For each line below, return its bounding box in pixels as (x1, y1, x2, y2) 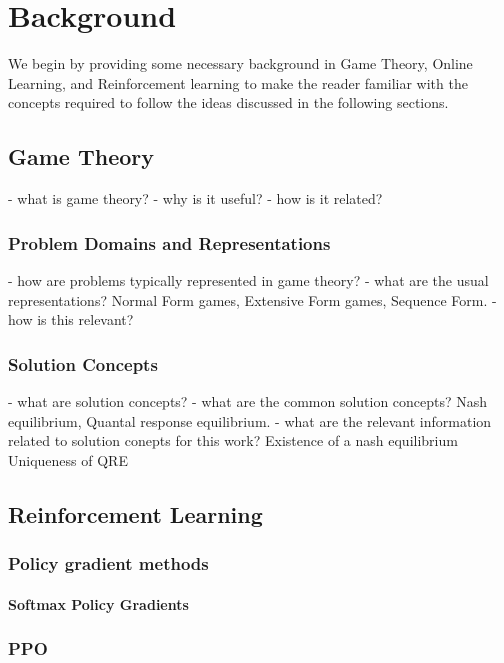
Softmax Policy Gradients (8, 593, 189, 614)
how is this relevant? (8, 309, 134, 330)
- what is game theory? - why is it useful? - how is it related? (8, 188, 383, 209)
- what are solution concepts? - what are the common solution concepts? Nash (8, 390, 488, 411)
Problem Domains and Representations (8, 230, 331, 255)
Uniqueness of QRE (8, 449, 128, 470)
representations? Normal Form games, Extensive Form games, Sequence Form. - (8, 289, 497, 310)
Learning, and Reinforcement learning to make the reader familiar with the (8, 72, 468, 93)
